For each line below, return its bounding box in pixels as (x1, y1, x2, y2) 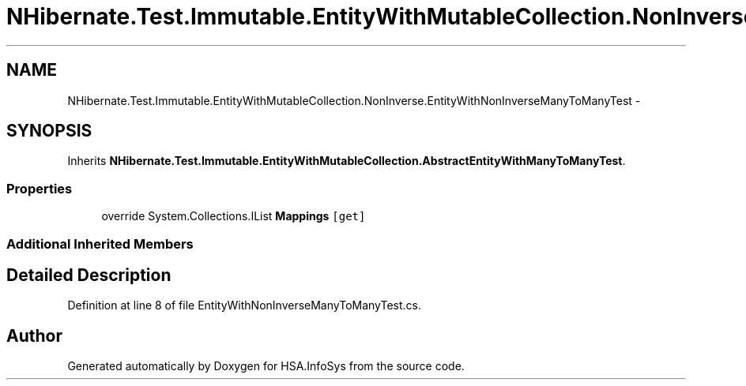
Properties (6, 180, 73, 197)
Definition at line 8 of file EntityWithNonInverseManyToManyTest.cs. (67, 298, 422, 313)
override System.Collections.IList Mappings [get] (101, 209, 366, 223)
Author (6, 325, 62, 346)
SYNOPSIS (6, 121, 92, 141)
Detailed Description (6, 264, 171, 285)
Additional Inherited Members (6, 235, 194, 252)
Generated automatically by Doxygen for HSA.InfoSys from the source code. (67, 359, 465, 373)
